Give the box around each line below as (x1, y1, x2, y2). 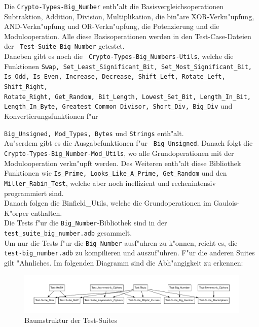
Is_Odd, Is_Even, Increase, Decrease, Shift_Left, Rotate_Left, (4, 73, 226, 81)
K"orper (4, 207, 29, 218)
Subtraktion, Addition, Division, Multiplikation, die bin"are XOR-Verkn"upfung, (4, 11, 254, 21)
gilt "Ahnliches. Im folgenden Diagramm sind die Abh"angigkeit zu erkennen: (4, 257, 243, 268)
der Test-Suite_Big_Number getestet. (4, 41, 125, 51)
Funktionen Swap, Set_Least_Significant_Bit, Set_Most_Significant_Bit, (4, 60, 252, 71)
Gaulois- (213, 198, 240, 208)
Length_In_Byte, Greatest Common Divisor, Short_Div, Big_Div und (4, 101, 233, 111)
